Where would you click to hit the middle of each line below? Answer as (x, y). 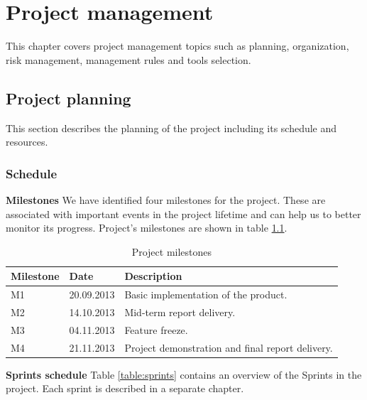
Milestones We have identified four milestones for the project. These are (166, 199)
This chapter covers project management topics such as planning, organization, (177, 46)
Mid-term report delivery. (180, 312)
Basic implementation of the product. (206, 294)
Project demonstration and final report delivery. (229, 347)
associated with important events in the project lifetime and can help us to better (183, 213)
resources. (27, 142)
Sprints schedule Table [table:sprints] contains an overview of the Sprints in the (184, 374)
